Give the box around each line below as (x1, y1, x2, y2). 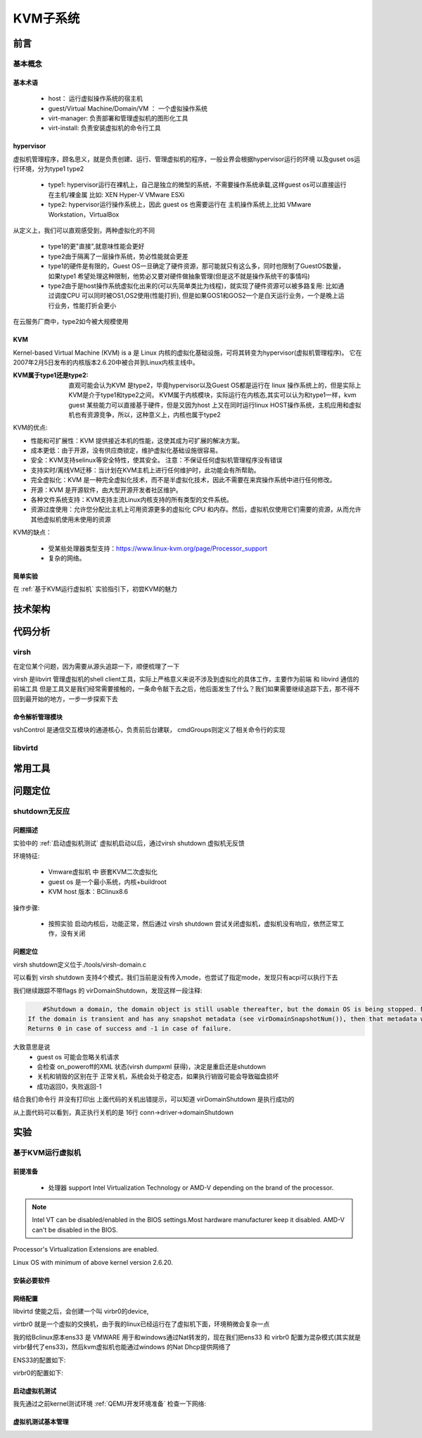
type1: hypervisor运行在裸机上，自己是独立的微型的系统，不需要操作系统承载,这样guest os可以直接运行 (48, 180, 347, 189)
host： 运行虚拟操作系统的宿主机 (48, 94, 143, 103)
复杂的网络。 (48, 553, 86, 562)
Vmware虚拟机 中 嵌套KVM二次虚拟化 (48, 868, 158, 876)
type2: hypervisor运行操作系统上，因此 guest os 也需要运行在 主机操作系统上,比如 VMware (48, 201, 312, 209)
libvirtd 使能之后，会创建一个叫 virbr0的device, (13, 1306, 149, 1316)
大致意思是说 (13, 1042, 51, 1052)
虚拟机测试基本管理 (13, 1418, 69, 1426)
